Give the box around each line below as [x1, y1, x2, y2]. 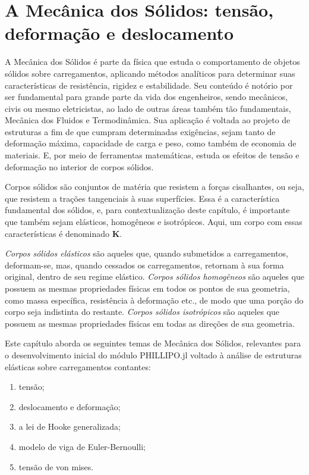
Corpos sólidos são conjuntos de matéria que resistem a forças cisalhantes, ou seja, [5, 180, 304, 193]
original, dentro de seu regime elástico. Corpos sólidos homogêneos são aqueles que [5, 270, 304, 283]
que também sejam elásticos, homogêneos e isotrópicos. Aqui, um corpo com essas [5, 215, 302, 228]
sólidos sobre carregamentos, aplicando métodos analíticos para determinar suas [5, 67, 295, 79]
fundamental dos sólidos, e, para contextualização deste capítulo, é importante [5, 204, 290, 216]
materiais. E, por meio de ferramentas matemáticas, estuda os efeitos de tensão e [5, 149, 299, 161]
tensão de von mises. [18, 460, 94, 473]
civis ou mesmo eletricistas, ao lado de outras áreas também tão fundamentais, [5, 102, 291, 114]
